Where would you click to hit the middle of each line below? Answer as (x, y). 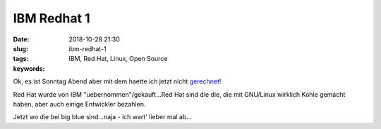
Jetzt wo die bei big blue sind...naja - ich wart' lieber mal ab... (102, 117)
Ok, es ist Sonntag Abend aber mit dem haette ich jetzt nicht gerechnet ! (117, 81)
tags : (21, 59)
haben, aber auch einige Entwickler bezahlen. (79, 104)
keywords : (29, 68)
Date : (21, 39)
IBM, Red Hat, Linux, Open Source (118, 59)
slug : (20, 48)
